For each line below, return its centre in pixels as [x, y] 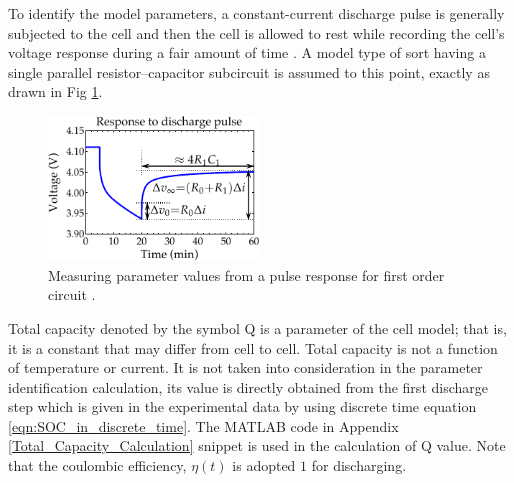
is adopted [264, 465]
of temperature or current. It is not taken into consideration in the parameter [245, 367]
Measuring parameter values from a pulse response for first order [246, 274]
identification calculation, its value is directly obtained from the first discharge [248, 386]
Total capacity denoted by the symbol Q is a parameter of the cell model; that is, [257, 327]
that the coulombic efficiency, [97, 465]
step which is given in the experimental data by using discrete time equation [242, 406]
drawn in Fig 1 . [55, 91]
